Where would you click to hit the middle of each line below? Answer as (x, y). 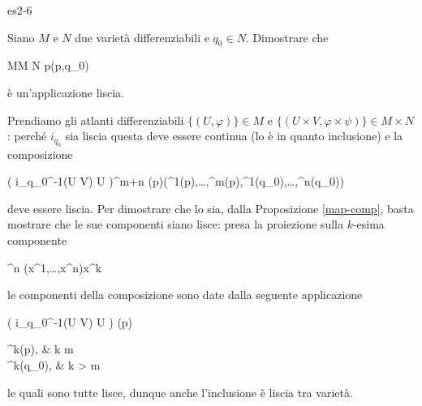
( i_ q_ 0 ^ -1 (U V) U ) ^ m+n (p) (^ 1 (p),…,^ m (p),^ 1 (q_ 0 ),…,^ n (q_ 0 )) (176, 181)
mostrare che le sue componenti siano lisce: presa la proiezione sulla (175, 224)
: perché (27, 136)
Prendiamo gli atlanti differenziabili (96, 120)
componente (37, 239)
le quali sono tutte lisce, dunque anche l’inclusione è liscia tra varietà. (180, 392)
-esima (368, 224)
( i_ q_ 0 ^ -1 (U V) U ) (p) (70, 321)
